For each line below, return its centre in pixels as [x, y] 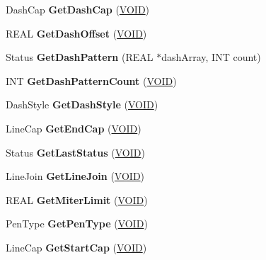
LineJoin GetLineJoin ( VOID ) [75, 176]
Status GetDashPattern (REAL [80, 57]
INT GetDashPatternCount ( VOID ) [91, 80]
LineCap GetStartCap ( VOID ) [76, 247]
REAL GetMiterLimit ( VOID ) [77, 199]
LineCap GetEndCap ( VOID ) [74, 128]
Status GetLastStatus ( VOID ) [75, 152]
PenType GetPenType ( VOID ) [77, 224]
